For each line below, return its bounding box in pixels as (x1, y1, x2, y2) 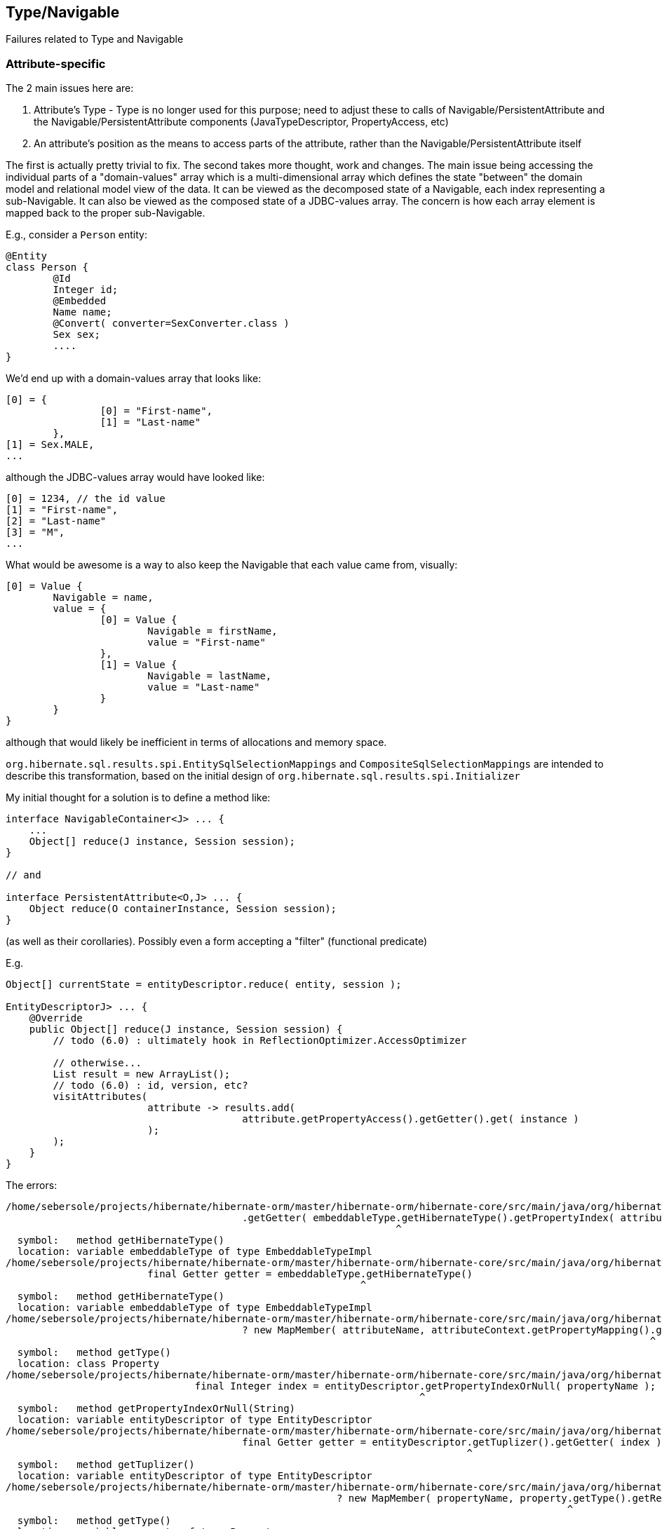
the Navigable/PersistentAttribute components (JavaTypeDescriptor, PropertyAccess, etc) (34, 116, 449, 128)
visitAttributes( (53, 1091, 148, 1103)
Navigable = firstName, (147, 625, 278, 637)
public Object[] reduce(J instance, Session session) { (29, 1024, 343, 1035)
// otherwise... (53, 1057, 142, 1069)
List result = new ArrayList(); (53, 1068, 231, 1080)
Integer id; (53, 284, 119, 296)
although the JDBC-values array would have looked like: (6, 471, 265, 484)
